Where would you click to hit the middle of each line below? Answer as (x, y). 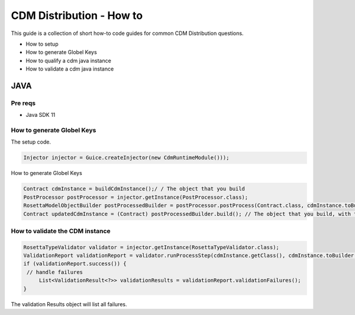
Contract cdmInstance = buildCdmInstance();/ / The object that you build (134, 189)
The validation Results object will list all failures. (69, 304)
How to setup (42, 44)
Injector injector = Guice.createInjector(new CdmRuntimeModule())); (126, 158)
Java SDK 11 (41, 115)
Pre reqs (23, 103)
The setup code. (31, 142)
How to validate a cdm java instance (70, 69)
